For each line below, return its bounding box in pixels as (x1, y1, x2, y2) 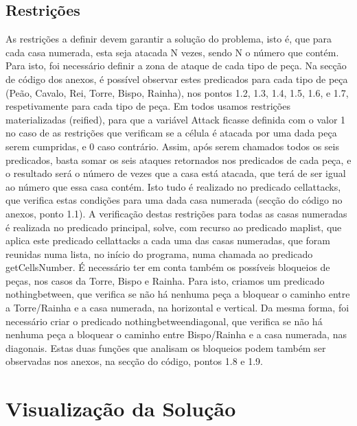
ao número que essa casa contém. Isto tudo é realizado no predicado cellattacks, (5, 179, 341, 193)
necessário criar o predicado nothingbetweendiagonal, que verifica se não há (5, 313, 323, 328)
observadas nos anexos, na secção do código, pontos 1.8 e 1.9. (5, 354, 263, 368)
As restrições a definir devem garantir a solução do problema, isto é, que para (5, 32, 332, 46)
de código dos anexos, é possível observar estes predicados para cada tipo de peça (5, 71, 348, 86)
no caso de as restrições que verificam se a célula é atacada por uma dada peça (5, 126, 337, 140)
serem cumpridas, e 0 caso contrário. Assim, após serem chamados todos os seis (5, 139, 339, 153)
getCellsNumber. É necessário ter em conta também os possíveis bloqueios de (5, 260, 330, 274)
